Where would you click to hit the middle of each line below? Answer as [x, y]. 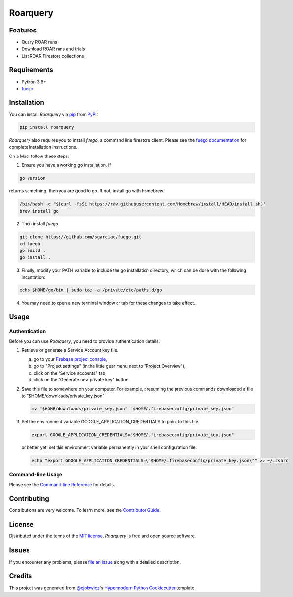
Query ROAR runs [39, 42]
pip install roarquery [47, 127]
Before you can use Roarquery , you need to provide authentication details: [85, 341]
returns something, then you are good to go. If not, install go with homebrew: [87, 191]
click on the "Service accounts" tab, [70, 373]
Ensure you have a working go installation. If [66, 165]
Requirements [31, 70]
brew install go [39, 211]
